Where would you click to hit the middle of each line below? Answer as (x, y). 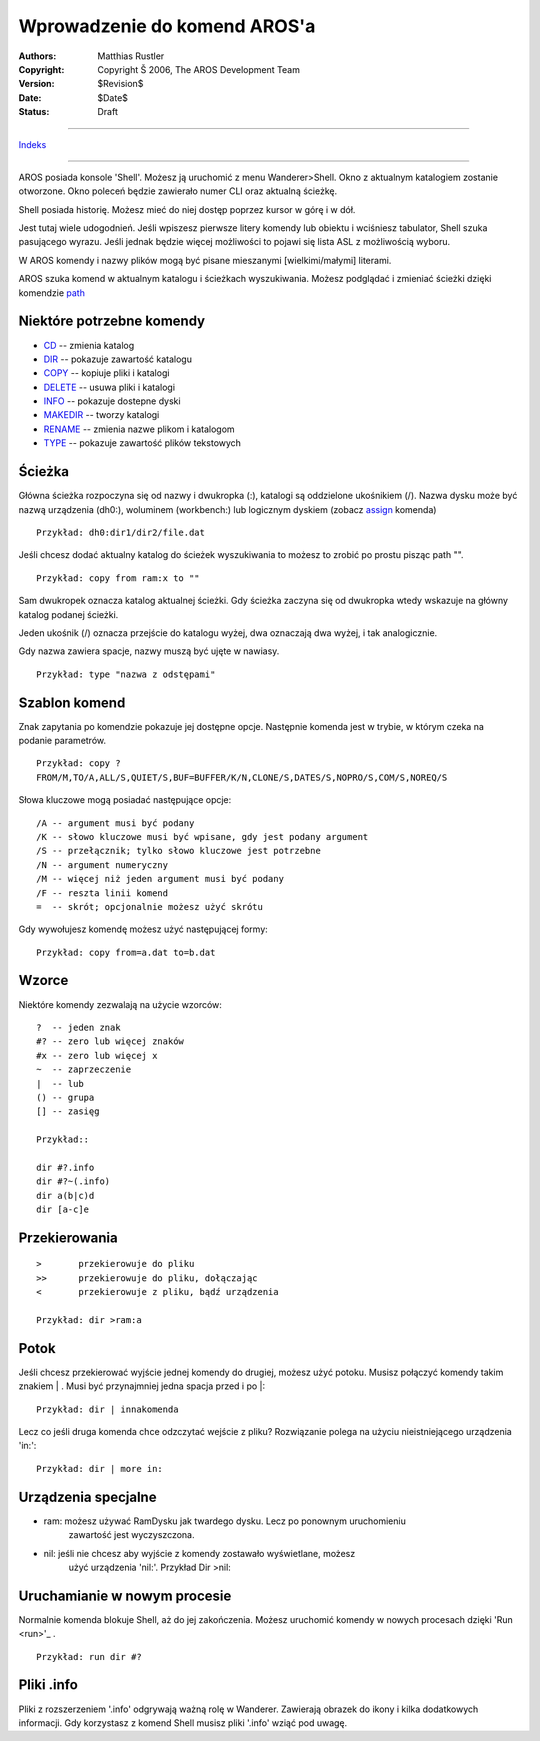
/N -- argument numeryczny (102, 864)
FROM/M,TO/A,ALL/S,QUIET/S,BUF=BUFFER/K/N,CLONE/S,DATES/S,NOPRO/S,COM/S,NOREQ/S (242, 777)
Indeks (32, 144)
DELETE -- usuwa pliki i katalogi (109, 387)
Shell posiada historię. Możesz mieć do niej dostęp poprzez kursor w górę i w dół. (187, 209)
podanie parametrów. (62, 740)
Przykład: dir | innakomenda (107, 1409)
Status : (34, 112)
